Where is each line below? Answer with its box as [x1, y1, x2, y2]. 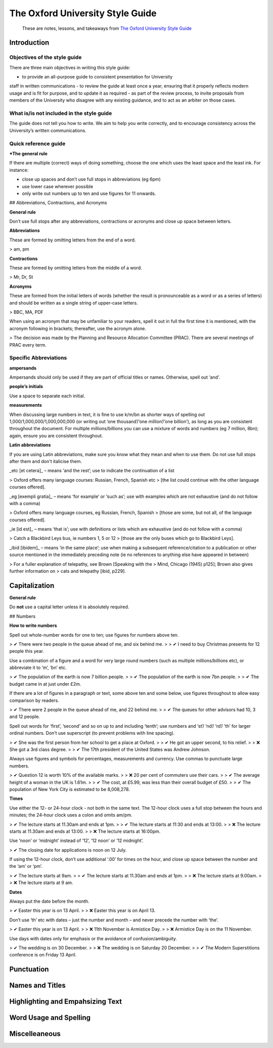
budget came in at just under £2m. [9, 681, 81, 687]
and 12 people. [9, 714, 40, 720]
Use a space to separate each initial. [9, 393, 85, 399]
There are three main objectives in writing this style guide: [9, 64, 130, 70]
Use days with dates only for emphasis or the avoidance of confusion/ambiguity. [9, 935, 177, 941]
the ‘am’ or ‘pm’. [9, 863, 43, 869]
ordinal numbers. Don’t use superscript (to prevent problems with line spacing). [9, 730, 175, 736]
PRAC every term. [9, 342, 47, 348]
